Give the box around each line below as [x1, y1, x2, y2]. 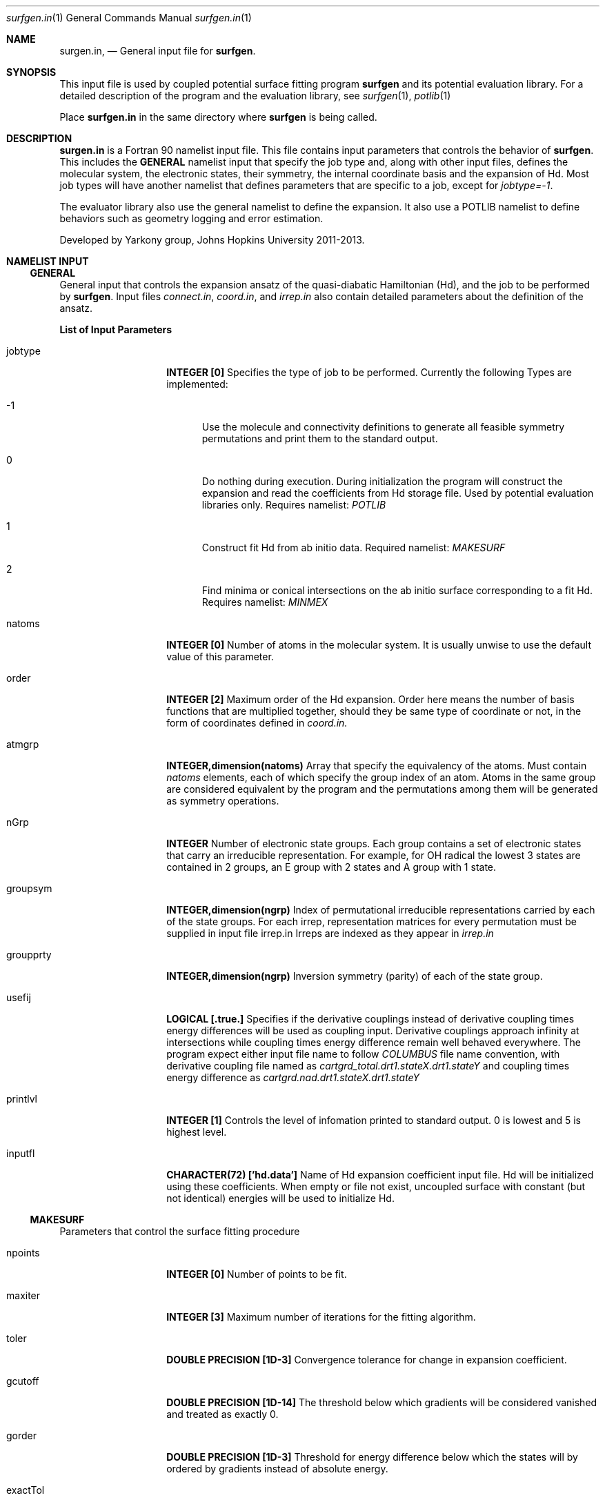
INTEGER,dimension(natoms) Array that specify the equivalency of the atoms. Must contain [166, 760, 587, 771]
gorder [6, 1430, 37, 1441]
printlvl [6, 1093, 38, 1105]
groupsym [6, 882, 52, 894]
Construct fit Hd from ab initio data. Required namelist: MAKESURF [201, 542, 506, 553]
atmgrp [6, 738, 39, 750]
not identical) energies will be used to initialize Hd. [166, 1192, 395, 1204]
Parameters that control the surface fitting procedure [59, 1225, 300, 1237]
